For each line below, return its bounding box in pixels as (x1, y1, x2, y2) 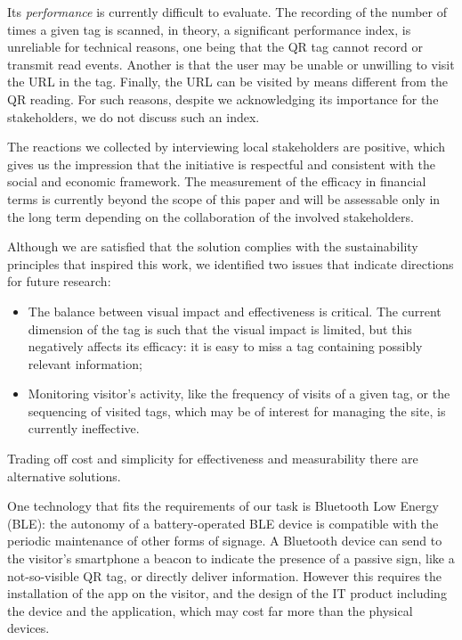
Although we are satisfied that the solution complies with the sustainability (7, 237, 418, 256)
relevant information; (28, 354, 142, 373)
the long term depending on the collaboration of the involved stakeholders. (7, 207, 414, 226)
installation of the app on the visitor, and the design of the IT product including (7, 584, 447, 603)
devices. (7, 619, 50, 637)
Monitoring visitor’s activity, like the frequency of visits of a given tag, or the (28, 384, 450, 403)
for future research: (7, 272, 111, 291)
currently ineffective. (28, 419, 140, 438)
